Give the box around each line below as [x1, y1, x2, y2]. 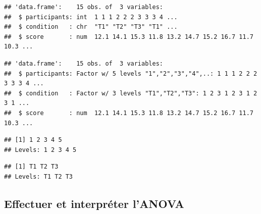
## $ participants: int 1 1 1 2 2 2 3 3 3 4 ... [4, 13, 178, 21]
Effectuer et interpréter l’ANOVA [4, 195, 184, 211]
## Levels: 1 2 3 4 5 [4, 146, 77, 153]
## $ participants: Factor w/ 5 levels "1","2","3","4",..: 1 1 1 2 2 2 [4, 70, 257, 77]
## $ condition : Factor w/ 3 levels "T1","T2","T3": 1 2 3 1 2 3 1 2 [4, 89, 257, 97]
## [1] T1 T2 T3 [4, 163, 59, 171]
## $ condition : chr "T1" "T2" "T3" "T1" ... [4, 23, 178, 31]
